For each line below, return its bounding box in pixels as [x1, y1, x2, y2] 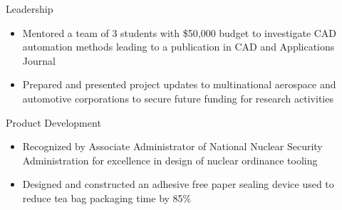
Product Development [6, 115, 101, 130]
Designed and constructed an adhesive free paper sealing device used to [22, 177, 334, 191]
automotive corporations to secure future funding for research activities [22, 90, 333, 105]
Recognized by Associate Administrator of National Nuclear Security [22, 139, 323, 154]
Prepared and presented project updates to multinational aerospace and [22, 77, 336, 92]
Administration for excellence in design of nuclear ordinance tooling [22, 152, 318, 167]
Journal [22, 53, 56, 68]
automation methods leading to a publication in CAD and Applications [22, 39, 335, 54]
